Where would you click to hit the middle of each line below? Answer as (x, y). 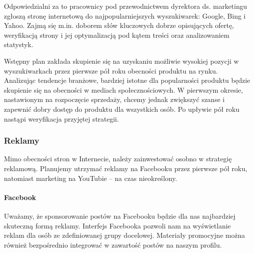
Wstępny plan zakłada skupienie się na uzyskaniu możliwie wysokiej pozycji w (121, 61)
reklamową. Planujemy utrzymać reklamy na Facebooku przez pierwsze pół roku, (126, 168)
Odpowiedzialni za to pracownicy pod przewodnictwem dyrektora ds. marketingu (126, 6)
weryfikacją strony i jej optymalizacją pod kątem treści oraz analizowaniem (117, 35)
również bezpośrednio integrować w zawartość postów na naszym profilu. (113, 244)
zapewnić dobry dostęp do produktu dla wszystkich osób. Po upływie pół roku (122, 109)
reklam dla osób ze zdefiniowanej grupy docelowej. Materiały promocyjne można (125, 235)
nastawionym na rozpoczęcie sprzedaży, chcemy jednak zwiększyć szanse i (114, 99)
